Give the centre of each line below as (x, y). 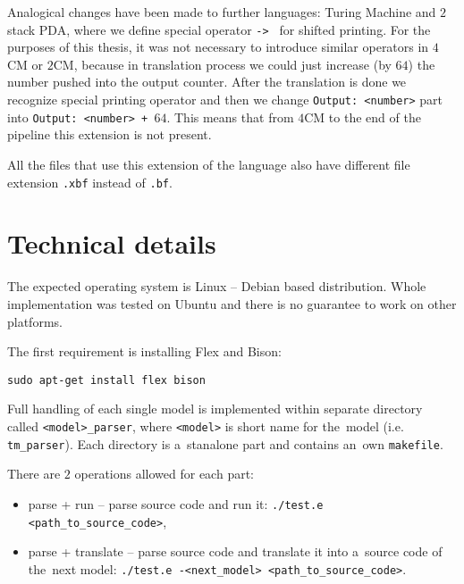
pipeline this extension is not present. (110, 134)
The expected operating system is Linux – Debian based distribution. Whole (217, 286)
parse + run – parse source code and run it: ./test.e (176, 503)
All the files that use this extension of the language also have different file (209, 164)
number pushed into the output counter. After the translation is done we (207, 82)
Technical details (112, 243)
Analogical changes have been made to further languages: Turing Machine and (222, 12)
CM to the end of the (363, 117)
